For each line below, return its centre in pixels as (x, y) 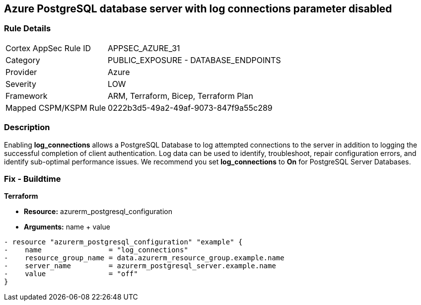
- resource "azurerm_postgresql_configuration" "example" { (123, 242)
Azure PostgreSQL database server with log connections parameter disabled (198, 9)
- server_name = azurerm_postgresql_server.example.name (140, 266)
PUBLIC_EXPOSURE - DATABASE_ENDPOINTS (194, 60)
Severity (21, 84)
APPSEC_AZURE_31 (144, 48)
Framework (27, 96)
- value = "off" (71, 274)
